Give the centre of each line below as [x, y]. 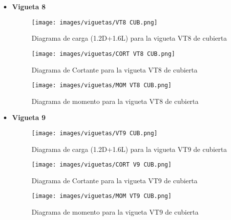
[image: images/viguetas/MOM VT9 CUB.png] [102, 196]
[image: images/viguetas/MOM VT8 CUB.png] [102, 86]
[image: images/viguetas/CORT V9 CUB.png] [102, 165]
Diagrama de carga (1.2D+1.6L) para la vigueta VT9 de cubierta [129, 149]
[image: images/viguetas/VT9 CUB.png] [94, 133]
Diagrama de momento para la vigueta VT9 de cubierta [115, 212]
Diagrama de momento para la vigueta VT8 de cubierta [115, 101]
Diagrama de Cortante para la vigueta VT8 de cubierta [115, 69]
